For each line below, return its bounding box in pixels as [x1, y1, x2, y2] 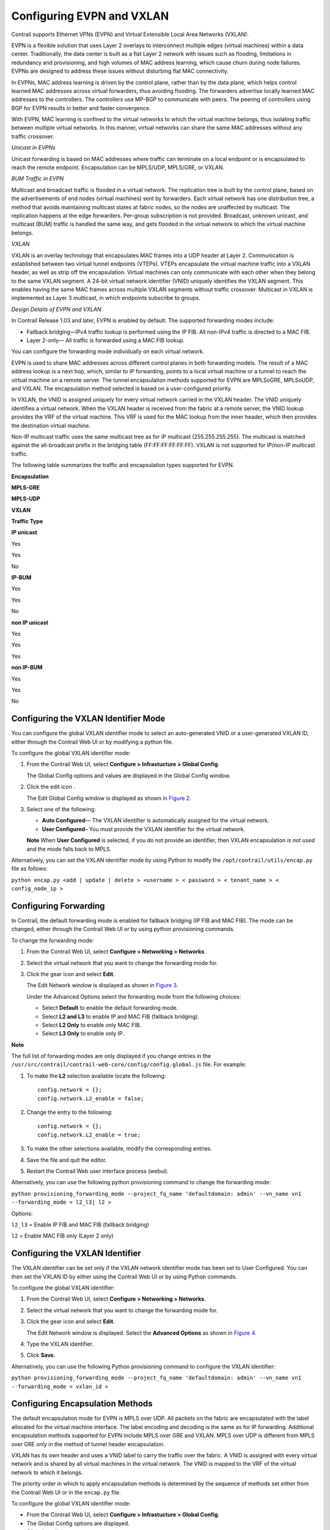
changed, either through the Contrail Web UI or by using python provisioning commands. [11, 925, 235, 933]
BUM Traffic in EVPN [11, 175, 64, 182]
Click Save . [26, 1351, 56, 1359]
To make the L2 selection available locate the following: [26, 1072, 166, 1080]
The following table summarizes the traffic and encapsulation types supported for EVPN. [11, 461, 235, 469]
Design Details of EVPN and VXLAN [11, 305, 101, 313]
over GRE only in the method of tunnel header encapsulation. [11, 1440, 165, 1447]
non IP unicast [11, 619, 49, 626]
